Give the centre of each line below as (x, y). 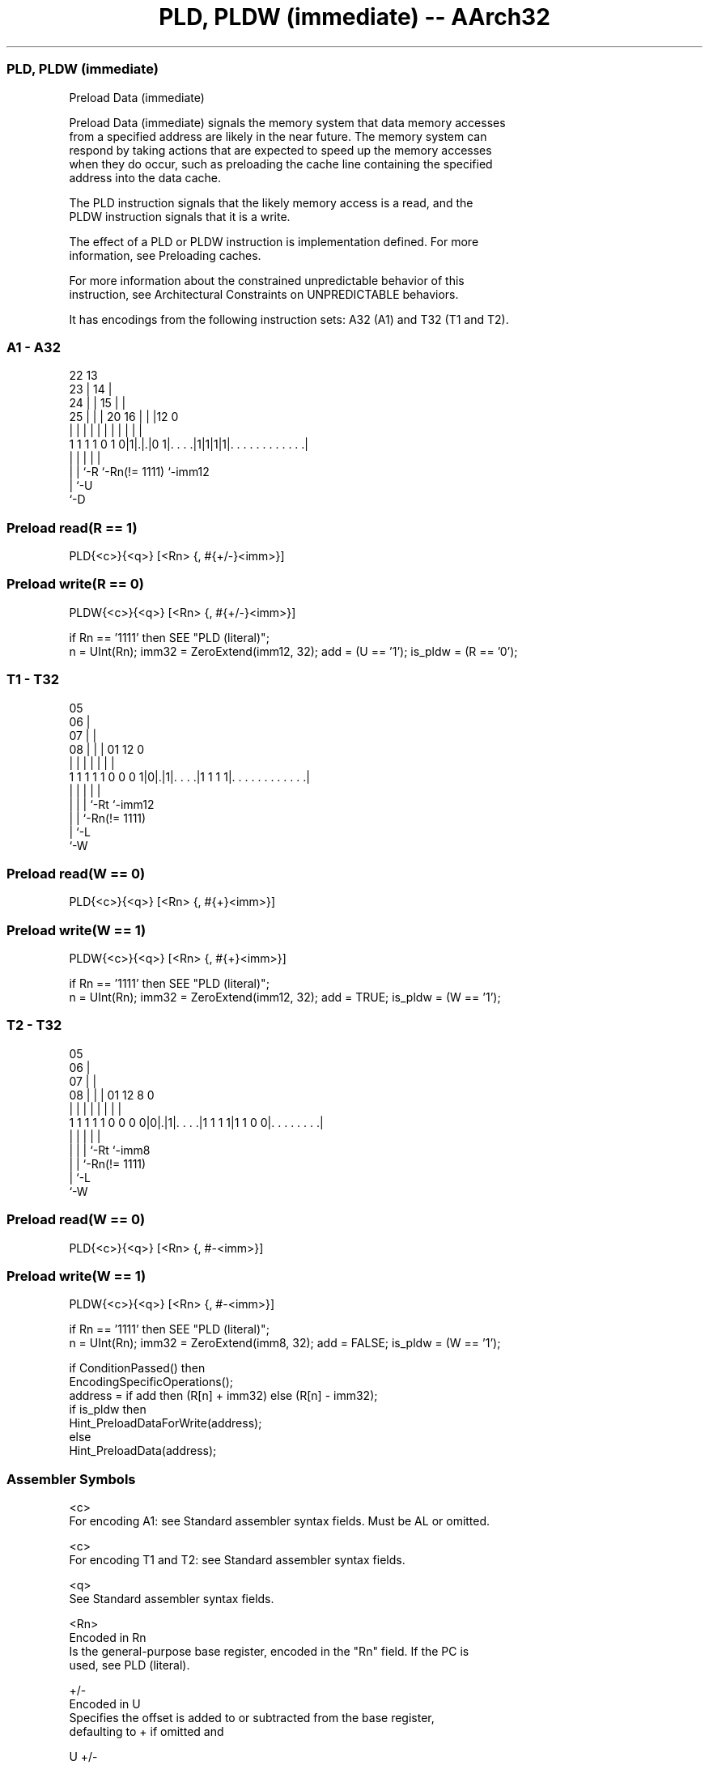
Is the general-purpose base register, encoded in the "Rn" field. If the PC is (269, 1651)
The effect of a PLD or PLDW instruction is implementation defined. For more (274, 241)
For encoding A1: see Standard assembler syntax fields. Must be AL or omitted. (280, 1521)
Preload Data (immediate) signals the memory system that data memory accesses (287, 122)
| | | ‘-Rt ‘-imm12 (112, 804)
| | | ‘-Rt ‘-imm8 (110, 1150)
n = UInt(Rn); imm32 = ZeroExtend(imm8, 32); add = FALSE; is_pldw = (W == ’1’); (285, 1343)
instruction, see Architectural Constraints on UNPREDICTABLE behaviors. (264, 294)
